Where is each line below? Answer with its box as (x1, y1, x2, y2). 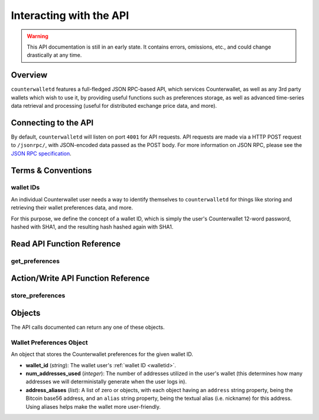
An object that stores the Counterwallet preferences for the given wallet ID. (11, 351, 193, 358)
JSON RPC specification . (11, 150, 72, 157)
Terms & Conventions (11, 165, 92, 175)
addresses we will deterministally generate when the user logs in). (25, 378, 187, 385)
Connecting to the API (11, 117, 94, 127)
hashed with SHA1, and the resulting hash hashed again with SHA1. (11, 223, 174, 230)
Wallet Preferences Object (11, 338, 88, 347)
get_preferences (11, 257, 60, 265)
